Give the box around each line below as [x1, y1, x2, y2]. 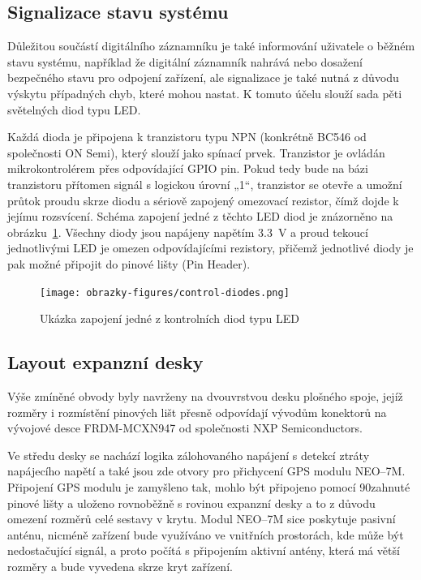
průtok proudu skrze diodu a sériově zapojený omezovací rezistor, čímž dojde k [7, 191, 399, 208]
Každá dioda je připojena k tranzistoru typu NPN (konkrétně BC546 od [7, 128, 367, 145]
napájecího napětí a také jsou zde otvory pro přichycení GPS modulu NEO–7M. [7, 462, 406, 479]
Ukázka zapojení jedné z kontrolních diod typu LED [40, 310, 299, 327]
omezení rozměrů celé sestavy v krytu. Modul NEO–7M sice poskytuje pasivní [7, 510, 396, 527]
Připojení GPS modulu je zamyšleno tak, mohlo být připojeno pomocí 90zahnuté [7, 478, 410, 495]
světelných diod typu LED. [7, 101, 141, 118]
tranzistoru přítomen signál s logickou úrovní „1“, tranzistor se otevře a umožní [7, 175, 402, 192]
